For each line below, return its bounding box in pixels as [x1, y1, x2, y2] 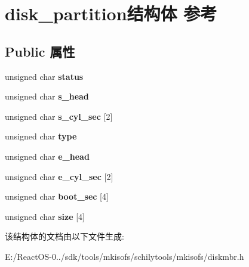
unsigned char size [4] [5, 210, 85, 222]
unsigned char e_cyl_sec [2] [5, 170, 113, 182]
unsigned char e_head [5, 150, 90, 162]
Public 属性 [5, 42, 75, 60]
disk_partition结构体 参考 [5, 1, 217, 26]
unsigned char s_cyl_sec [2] [5, 110, 113, 122]
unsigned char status [5, 70, 84, 82]
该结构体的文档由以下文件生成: [5, 230, 124, 243]
